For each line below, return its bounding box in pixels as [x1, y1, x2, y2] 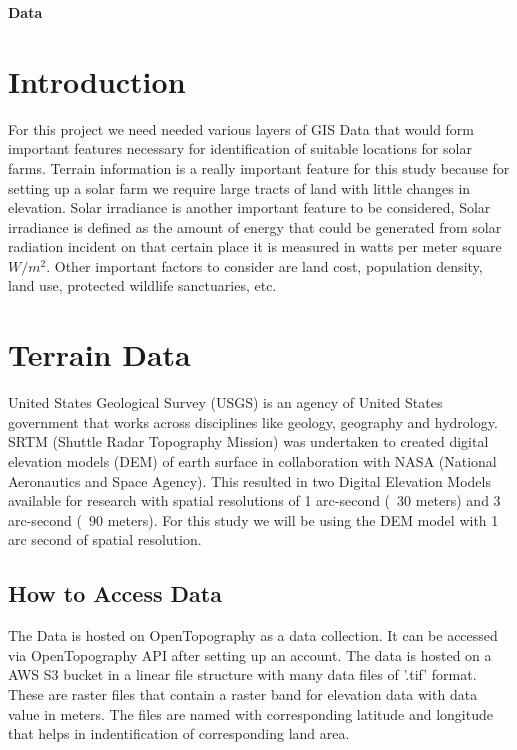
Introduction [8, 60, 186, 101]
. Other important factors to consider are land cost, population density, [46, 255, 483, 276]
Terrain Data [8, 334, 191, 375]
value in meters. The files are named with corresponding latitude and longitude [8, 703, 493, 724]
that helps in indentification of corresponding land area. [8, 723, 350, 744]
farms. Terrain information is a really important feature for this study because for [8, 157, 510, 178]
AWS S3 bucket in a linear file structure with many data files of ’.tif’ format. [8, 664, 477, 685]
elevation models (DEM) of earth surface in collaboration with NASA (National [8, 450, 497, 471]
